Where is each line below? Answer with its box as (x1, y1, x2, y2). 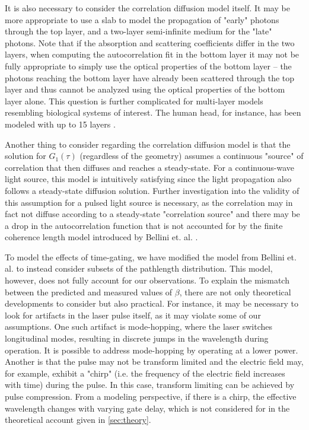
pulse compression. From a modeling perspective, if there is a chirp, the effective (5, 390, 297, 402)
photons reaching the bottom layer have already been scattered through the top (5, 71, 295, 84)
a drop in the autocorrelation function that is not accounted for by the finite (5, 219, 283, 231)
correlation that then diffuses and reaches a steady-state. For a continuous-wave (5, 161, 295, 173)
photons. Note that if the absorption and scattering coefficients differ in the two (5, 36, 295, 49)
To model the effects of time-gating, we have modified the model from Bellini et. (5, 250, 297, 263)
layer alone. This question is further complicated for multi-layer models (5, 94, 263, 107)
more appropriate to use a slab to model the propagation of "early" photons (5, 13, 279, 26)
